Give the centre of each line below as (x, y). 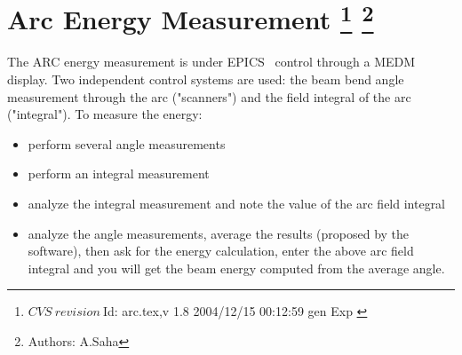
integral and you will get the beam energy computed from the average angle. (236, 268)
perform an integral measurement (119, 174)
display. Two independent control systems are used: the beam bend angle (206, 79)
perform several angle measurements (127, 143)
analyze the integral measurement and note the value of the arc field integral (237, 204)
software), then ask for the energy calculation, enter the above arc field (221, 251)
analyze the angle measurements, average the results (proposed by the (219, 233)
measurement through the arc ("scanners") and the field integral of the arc (209, 96)
